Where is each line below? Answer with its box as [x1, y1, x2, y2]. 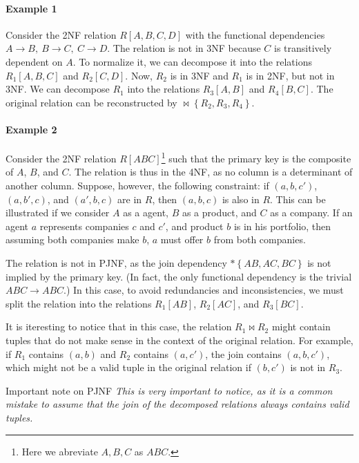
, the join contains [205, 346, 282, 361]
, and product [165, 218, 224, 233]
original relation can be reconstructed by [6, 95, 177, 109]
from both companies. [213, 232, 306, 247]
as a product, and [182, 205, 257, 220]
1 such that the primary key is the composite [161, 149, 351, 165]
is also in [222, 191, 260, 206]
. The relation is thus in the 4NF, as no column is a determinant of [68, 164, 353, 179]
